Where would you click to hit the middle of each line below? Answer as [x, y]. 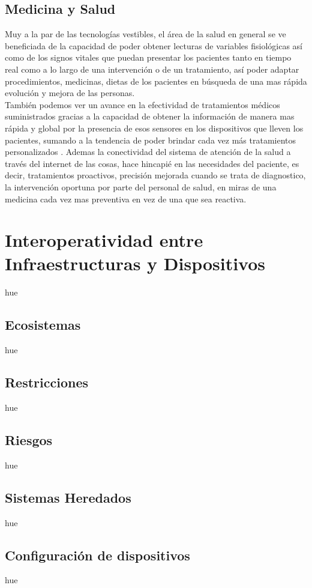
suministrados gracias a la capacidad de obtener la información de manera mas [150, 116]
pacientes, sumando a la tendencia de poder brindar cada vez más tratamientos [151, 140]
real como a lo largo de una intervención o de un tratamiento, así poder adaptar [152, 69]
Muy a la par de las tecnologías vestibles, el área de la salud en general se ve [145, 34]
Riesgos [29, 440]
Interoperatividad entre [104, 240]
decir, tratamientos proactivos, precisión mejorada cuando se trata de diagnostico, [155, 175]
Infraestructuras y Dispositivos [135, 263]
